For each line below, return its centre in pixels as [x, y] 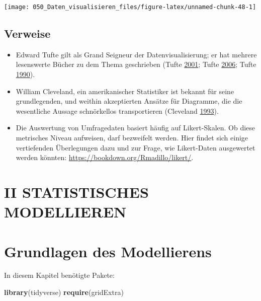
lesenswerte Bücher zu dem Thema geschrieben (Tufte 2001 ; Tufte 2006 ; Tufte [136, 64]
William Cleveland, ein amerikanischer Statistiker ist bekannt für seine [125, 91]
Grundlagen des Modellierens [108, 251]
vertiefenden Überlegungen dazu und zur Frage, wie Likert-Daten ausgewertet [136, 147]
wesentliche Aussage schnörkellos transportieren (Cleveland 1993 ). [117, 110]
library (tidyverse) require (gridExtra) [64, 292]
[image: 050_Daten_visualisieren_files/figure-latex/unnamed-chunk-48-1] [130, 7]
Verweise [27, 33]
